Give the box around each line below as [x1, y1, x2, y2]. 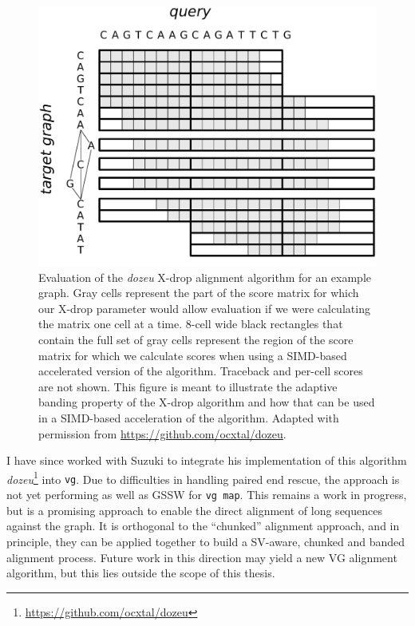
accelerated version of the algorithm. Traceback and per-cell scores [38, 363, 363, 379]
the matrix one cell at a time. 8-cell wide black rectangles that [38, 315, 343, 332]
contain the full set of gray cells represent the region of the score [38, 331, 354, 347]
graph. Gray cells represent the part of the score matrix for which [38, 284, 359, 301]
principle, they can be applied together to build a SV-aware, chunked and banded [6, 533, 405, 549]
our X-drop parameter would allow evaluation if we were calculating [38, 299, 370, 316]
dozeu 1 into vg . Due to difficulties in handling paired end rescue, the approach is [6, 468, 400, 487]
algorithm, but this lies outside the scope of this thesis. [6, 565, 275, 581]
